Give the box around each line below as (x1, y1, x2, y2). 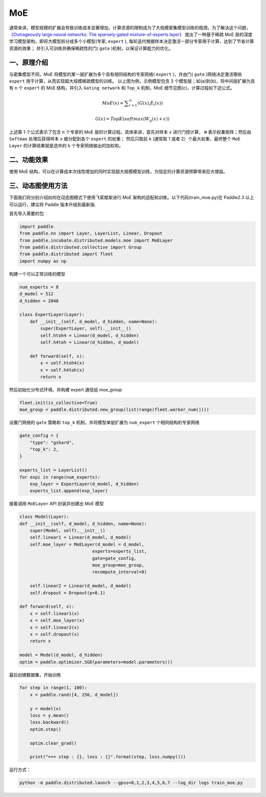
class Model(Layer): (19, 514, 69, 519)
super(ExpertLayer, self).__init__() (40, 326, 132, 331)
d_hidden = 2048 (19, 298, 59, 304)
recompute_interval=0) (92, 569, 147, 575)
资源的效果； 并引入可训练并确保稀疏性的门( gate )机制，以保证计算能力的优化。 (9, 45, 173, 51)
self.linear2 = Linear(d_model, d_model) (30, 583, 132, 589)
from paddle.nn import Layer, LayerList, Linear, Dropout (19, 231, 163, 237)
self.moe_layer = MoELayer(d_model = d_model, (30, 541, 145, 547)
